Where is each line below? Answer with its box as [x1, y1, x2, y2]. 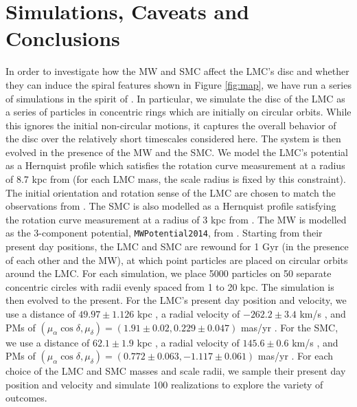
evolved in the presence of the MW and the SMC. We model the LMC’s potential [5, 144, 348, 159]
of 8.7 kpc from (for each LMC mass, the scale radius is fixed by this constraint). [5, 172, 346, 186]
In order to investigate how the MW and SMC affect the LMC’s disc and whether [5, 64, 349, 78]
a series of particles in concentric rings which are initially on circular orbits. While [5, 104, 352, 119]
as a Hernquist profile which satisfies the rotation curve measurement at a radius [5, 158, 345, 173]
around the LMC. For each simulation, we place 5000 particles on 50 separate [5, 266, 332, 280]
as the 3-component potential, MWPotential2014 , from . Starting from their [5, 225, 323, 240]
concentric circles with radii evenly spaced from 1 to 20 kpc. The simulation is [5, 279, 334, 294]
